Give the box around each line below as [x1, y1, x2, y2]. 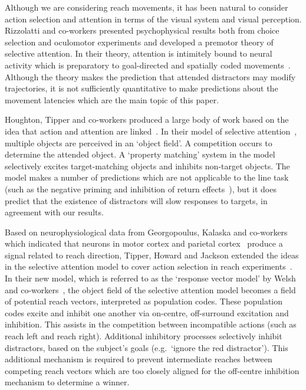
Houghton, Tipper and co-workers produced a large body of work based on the [5, 113, 289, 126]
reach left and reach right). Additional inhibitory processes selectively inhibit [5, 330, 282, 342]
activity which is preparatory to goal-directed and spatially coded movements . [5, 58, 291, 71]
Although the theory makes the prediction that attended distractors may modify [5, 70, 296, 83]
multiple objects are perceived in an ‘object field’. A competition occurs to [5, 136, 272, 149]
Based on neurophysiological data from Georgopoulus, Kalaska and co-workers [5, 225, 288, 238]
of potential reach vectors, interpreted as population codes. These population [5, 295, 283, 307]
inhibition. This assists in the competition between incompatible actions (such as [5, 318, 297, 330]
